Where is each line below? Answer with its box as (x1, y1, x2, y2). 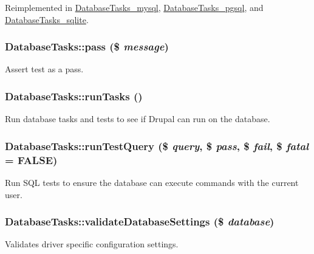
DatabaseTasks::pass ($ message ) (5, 39, 169, 54)
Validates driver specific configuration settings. (5, 238, 179, 250)
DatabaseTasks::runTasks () (5, 88, 143, 103)
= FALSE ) (5, 152, 58, 167)
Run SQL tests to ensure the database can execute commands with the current (5, 176, 299, 188)
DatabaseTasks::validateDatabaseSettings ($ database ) (5, 214, 275, 229)
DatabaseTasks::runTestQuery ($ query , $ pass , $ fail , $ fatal (5, 138, 309, 153)
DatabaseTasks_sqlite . (5, 13, 89, 26)
